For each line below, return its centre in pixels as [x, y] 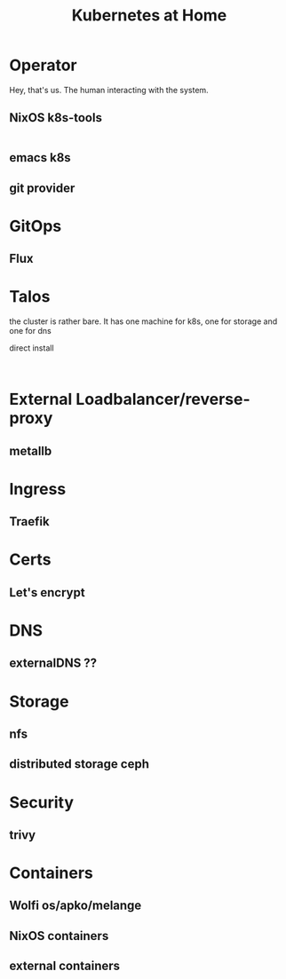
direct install [32, 348]
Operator [43, 65]
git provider [42, 188]
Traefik [30, 521]
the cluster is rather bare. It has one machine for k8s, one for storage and [143, 321]
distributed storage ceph [79, 764]
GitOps [36, 226]
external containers [65, 966]
